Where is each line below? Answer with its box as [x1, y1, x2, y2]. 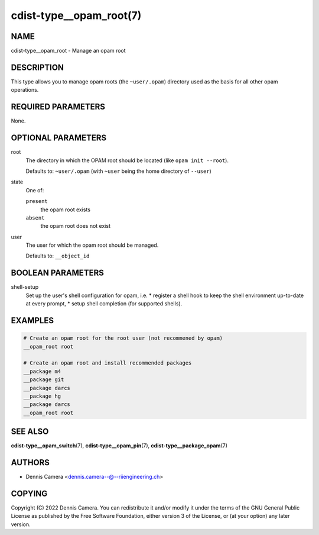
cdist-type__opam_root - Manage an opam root [11, 47, 126, 54]
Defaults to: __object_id [25, 252, 90, 260]
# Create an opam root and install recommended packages [23, 360, 192, 366]
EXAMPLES [11, 315, 54, 325]
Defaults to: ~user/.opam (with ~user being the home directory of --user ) [25, 167, 212, 175]
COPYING [11, 488, 48, 498]
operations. [11, 86, 39, 94]
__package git [23, 376, 64, 383]
